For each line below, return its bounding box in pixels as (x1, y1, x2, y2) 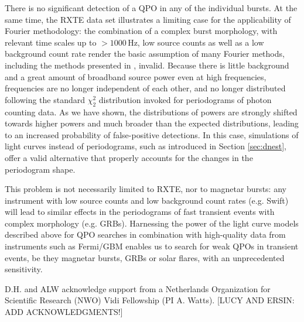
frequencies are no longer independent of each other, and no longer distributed (5, 82, 286, 94)
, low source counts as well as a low (137, 36, 264, 48)
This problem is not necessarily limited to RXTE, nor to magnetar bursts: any (5, 183, 286, 195)
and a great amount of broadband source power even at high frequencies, (5, 70, 267, 83)
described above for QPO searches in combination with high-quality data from (5, 228, 286, 241)
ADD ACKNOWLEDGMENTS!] (5, 306, 123, 318)
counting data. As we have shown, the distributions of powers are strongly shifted (5, 105, 298, 118)
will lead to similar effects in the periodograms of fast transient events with (5, 205, 275, 218)
